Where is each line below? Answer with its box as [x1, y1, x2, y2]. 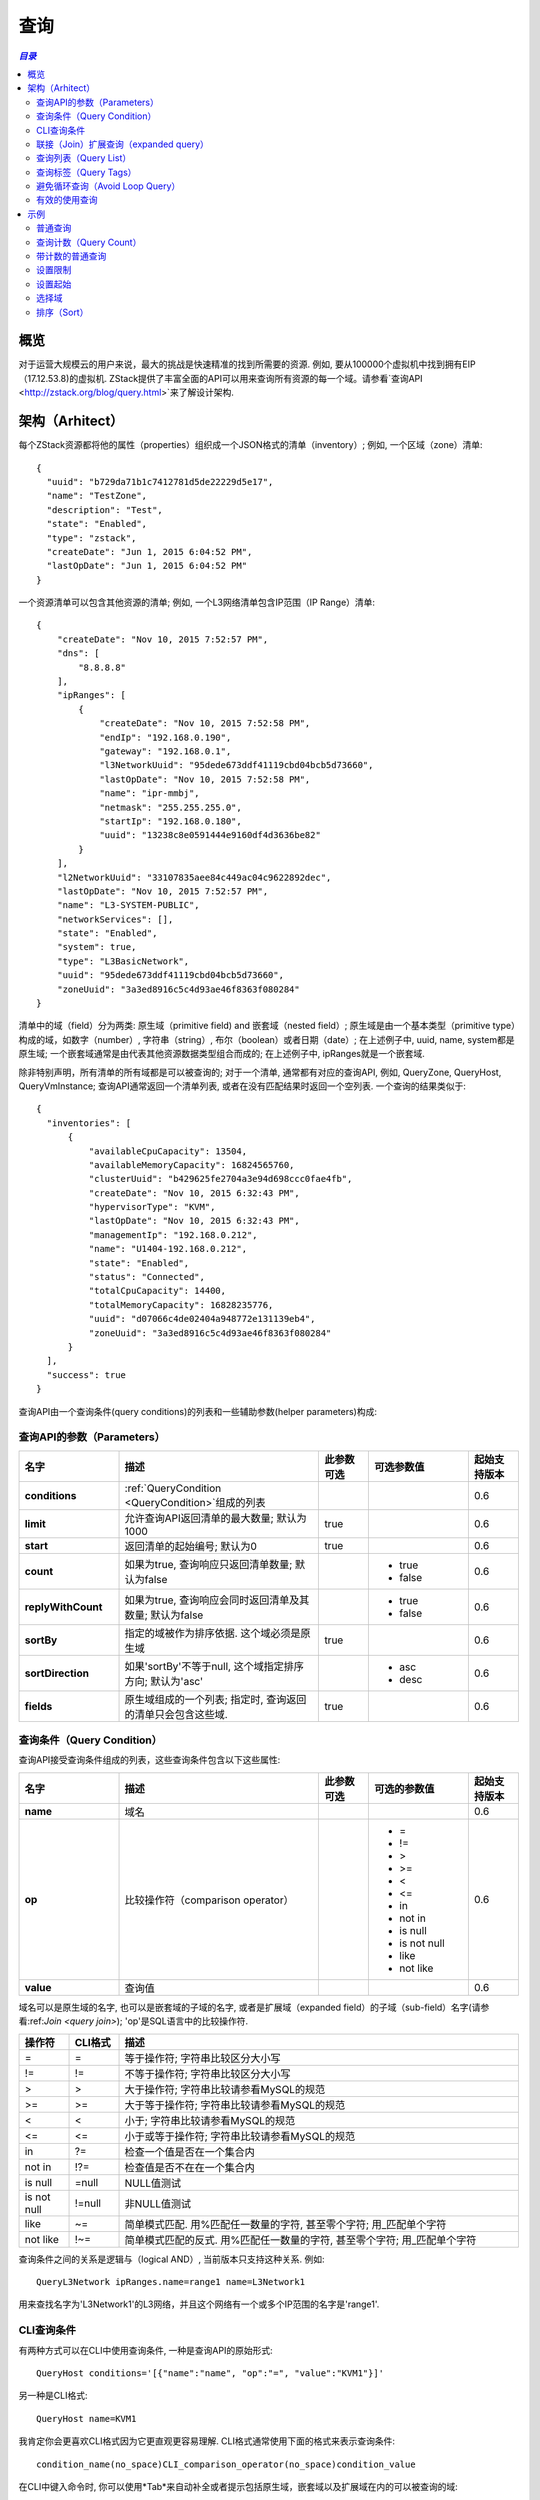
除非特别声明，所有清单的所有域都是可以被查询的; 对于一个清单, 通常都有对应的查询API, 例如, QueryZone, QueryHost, [18, 1066, 502, 1078]
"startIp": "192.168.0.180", [99, 815, 242, 827]
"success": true [46, 1369, 127, 1380]
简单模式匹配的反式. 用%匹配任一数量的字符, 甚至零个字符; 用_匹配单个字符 [124, 2233, 477, 2247]
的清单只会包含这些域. [124, 1707, 229, 1721]
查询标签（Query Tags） [36, 166, 137, 178]
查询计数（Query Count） [36, 236, 142, 248]
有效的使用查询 [36, 194, 98, 206]
